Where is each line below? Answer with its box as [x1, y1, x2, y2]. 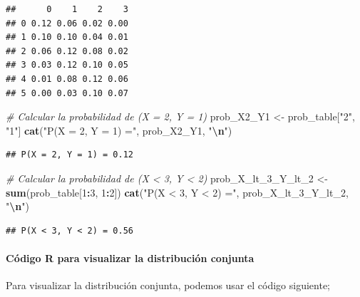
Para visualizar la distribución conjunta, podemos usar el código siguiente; [6, 278, 330, 293]
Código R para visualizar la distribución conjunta [6, 250, 254, 265]
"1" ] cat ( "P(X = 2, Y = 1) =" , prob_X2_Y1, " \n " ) [6, 123, 232, 137]
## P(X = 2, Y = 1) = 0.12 [6, 150, 133, 160]
